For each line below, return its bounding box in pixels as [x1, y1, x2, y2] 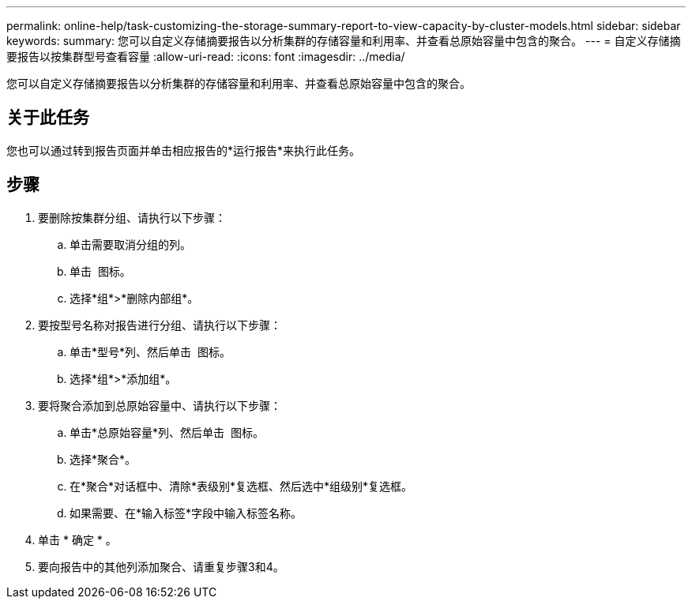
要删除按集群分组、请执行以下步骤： [38, 210, 226, 224]
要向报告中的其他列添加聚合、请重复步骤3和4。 [38, 559, 284, 573]
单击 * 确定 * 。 [38, 532, 117, 547]
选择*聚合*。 [70, 452, 137, 466]
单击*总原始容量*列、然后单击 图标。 [70, 425, 264, 439]
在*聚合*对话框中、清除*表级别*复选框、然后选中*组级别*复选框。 [70, 479, 413, 493]
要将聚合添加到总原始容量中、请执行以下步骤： [38, 398, 281, 412]
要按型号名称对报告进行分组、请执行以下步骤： [38, 318, 281, 332]
